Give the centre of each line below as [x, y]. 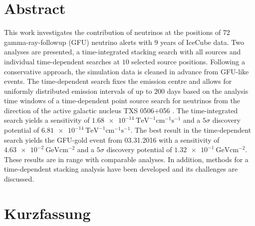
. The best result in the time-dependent [191, 130]
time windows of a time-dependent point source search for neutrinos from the [122, 101]
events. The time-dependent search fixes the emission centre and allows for [118, 81]
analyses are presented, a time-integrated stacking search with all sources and [123, 52]
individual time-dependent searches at [62, 61]
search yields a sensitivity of [47, 120]
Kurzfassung [47, 213]
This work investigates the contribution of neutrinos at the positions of [113, 32]
